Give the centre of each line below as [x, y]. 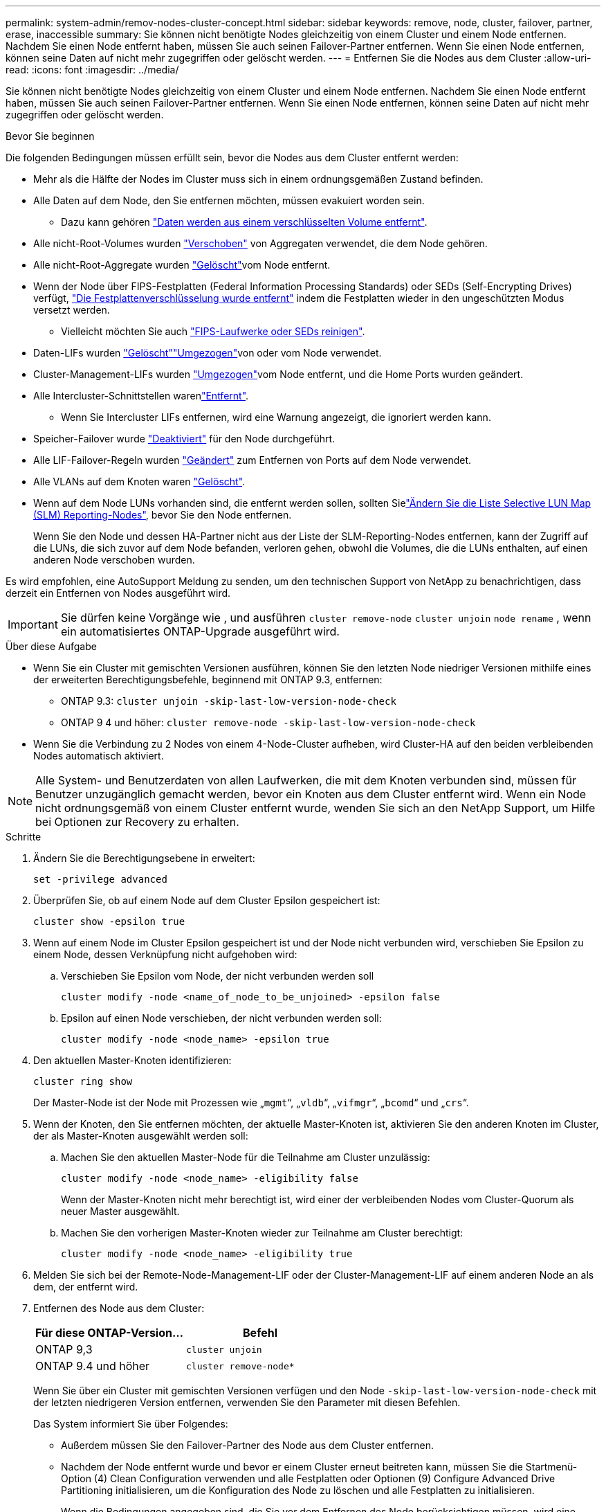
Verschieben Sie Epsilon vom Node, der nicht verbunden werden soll [218, 976]
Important [33, 624]
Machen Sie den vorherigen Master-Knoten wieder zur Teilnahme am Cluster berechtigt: [262, 1233]
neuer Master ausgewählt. [120, 1211]
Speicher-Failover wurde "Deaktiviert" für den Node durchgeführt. [184, 439]
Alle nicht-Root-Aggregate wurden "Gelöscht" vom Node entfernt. [182, 265]
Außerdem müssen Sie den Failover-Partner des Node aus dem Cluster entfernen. [247, 1445]
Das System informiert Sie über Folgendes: [131, 1424]
